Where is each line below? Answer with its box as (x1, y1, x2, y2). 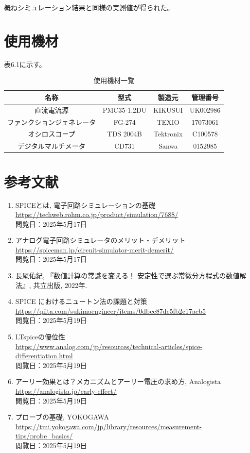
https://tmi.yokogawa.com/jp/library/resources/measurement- (15, 421, 202, 431)
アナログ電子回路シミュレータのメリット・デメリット (15, 235, 186, 245)
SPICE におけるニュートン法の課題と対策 (15, 296, 147, 306)
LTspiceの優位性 (15, 332, 65, 342)
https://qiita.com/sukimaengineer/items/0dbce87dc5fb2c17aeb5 (15, 305, 206, 316)
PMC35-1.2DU (103, 104, 147, 115)
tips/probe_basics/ (15, 431, 73, 441)
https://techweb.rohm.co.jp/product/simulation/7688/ (15, 209, 179, 219)
